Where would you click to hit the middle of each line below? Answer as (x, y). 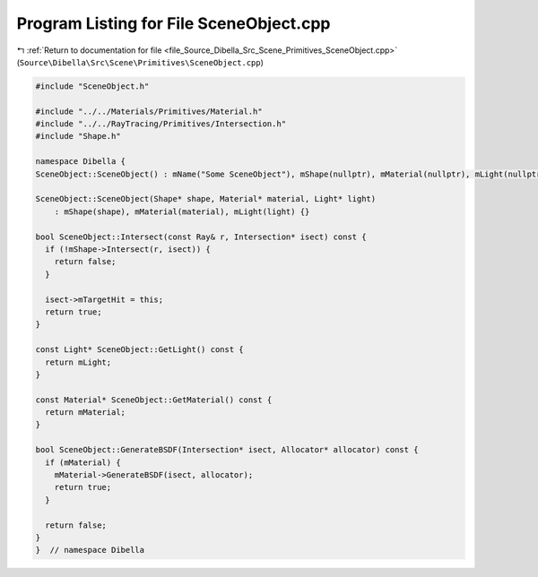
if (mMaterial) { (83, 462)
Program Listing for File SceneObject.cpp (174, 23)
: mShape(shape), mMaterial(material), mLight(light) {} (182, 211)
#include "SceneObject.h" (92, 86)
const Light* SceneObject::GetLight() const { (139, 350)
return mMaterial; (85, 413)
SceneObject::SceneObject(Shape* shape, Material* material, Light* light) (206, 199)
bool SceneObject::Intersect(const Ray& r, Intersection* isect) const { (201, 237)
